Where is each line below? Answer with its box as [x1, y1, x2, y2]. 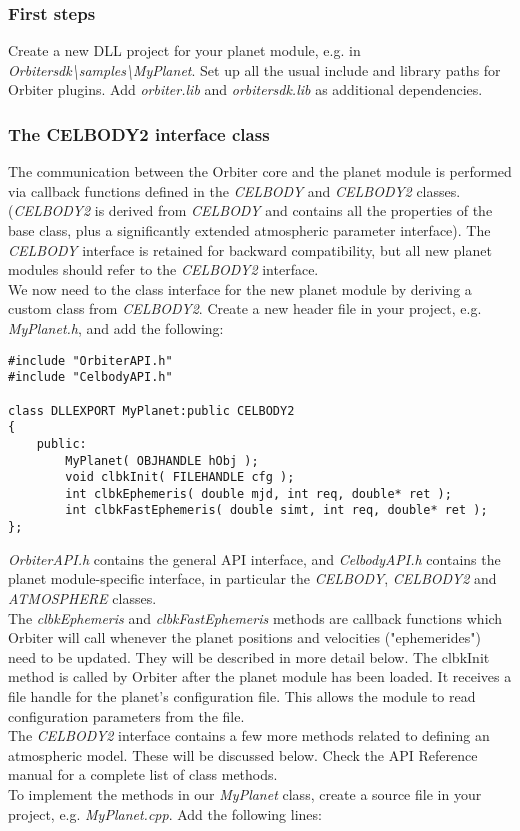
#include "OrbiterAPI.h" [8, 353, 173, 368]
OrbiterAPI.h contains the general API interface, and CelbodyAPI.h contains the [8, 548, 501, 569]
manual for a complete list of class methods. [8, 764, 278, 785]
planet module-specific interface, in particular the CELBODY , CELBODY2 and [8, 568, 497, 589]
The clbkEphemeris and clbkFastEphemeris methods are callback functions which [8, 607, 503, 628]
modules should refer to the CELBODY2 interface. [8, 259, 319, 280]
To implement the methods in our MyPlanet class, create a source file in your [8, 783, 482, 804]
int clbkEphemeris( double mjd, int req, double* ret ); [65, 486, 452, 501]
